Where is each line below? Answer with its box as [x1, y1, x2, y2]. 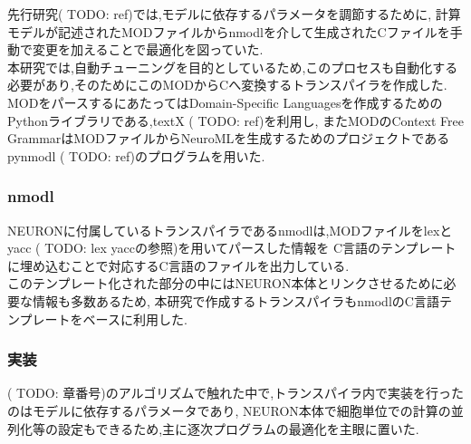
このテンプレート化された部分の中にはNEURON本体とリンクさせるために [7, 274, 444, 293]
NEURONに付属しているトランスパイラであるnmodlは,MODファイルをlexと [7, 220, 453, 239]
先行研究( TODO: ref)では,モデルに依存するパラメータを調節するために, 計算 [7, 5, 461, 23]
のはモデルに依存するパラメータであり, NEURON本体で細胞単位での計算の [7, 401, 451, 420]
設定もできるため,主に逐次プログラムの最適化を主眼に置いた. [57, 419, 419, 438]
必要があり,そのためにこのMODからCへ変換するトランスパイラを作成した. [7, 75, 447, 94]
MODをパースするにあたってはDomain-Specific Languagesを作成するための [7, 92, 443, 111]
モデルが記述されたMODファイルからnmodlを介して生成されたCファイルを [7, 22, 450, 41]
